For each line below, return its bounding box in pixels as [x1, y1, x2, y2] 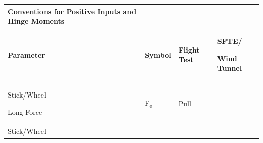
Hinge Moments [8, 16, 65, 26]
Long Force [8, 106, 42, 117]
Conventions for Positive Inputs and [8, 6, 137, 16]
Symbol [145, 49, 171, 60]
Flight [178, 44, 200, 55]
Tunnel [217, 63, 242, 73]
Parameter [8, 49, 45, 60]
